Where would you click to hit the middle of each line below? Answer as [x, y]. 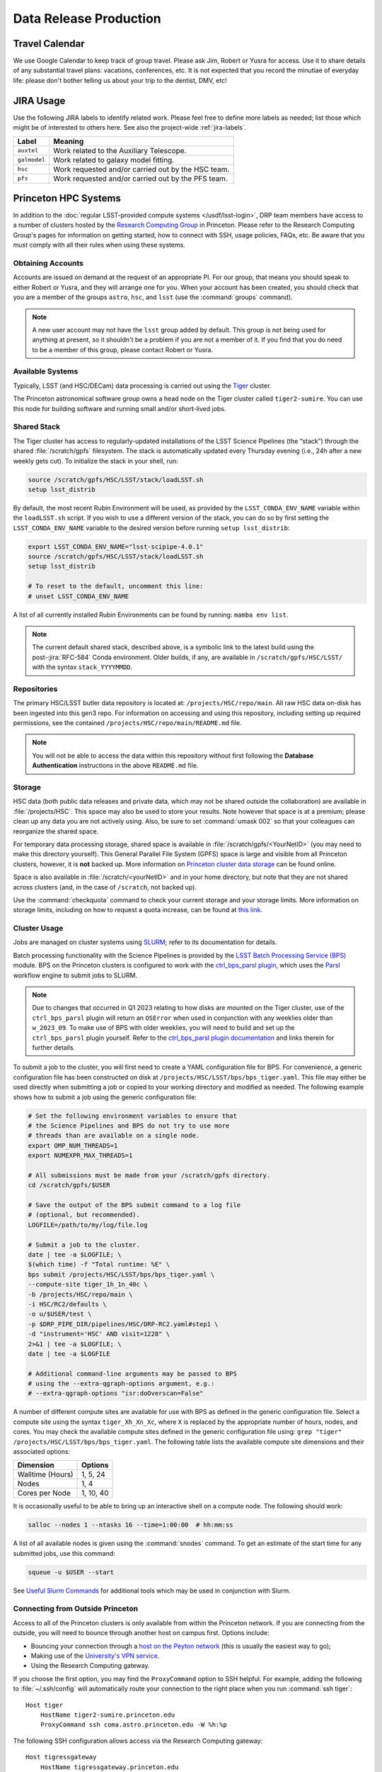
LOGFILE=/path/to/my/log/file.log [88, 1225]
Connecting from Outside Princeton [75, 1609]
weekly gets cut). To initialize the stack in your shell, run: [95, 461]
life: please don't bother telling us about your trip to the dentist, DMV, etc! [120, 80]
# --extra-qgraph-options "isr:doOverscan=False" [116, 1394]
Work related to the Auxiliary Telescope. [120, 150]
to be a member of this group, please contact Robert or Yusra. [123, 349]
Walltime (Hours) [45, 1474]
